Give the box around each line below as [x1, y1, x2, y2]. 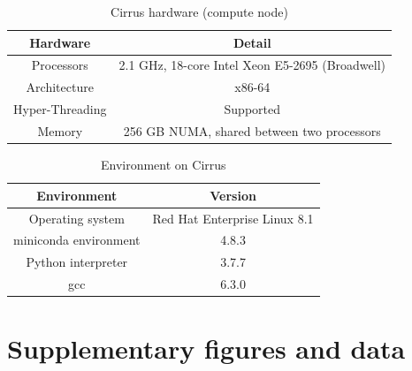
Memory [37, 121, 83, 140]
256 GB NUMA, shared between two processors [123, 121, 381, 140]
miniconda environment [13, 231, 141, 249]
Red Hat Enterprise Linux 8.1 [152, 208, 314, 227]
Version [210, 185, 256, 204]
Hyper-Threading [13, 100, 107, 118]
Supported [224, 100, 280, 118]
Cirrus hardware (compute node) [111, 3, 288, 20]
